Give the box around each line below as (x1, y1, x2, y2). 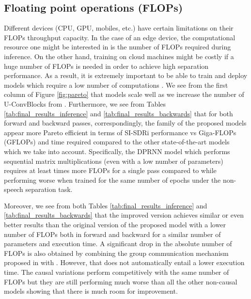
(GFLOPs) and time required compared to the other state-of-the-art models (4, 137, 230, 147)
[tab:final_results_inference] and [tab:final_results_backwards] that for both (4, 108, 233, 118)
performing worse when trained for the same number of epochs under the (4, 174, 221, 185)
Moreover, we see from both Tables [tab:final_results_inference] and (4, 200, 207, 210)
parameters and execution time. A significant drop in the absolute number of (4, 238, 232, 249)
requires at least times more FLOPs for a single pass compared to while (4, 165, 217, 175)
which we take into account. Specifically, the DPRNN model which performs (4, 146, 230, 156)
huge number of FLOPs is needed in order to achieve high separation (4, 61, 209, 71)
